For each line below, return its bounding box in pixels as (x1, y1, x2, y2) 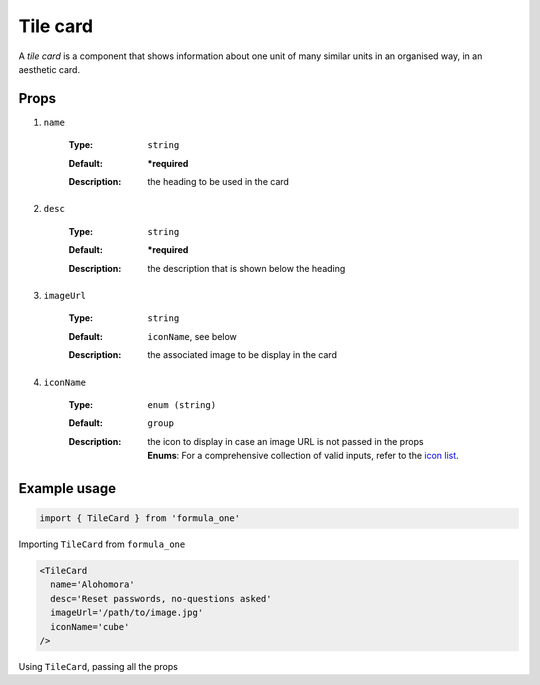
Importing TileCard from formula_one (18, 538, 186, 550)
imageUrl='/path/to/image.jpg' (50, 607, 204, 619)
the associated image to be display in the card (147, 349, 337, 361)
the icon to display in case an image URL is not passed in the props (147, 435, 424, 447)
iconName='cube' (50, 621, 130, 632)
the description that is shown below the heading (147, 262, 346, 274)
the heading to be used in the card (147, 176, 290, 188)
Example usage (18, 480, 117, 497)
